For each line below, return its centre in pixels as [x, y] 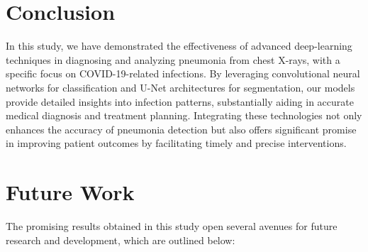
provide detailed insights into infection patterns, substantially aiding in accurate [180, 101]
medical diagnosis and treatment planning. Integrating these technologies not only [184, 115]
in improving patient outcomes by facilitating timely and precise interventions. [176, 143]
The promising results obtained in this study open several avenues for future [172, 226]
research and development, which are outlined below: [121, 240]
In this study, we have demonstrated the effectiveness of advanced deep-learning [179, 46]
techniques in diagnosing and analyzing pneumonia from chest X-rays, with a [173, 59]
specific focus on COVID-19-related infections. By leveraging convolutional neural [183, 73]
